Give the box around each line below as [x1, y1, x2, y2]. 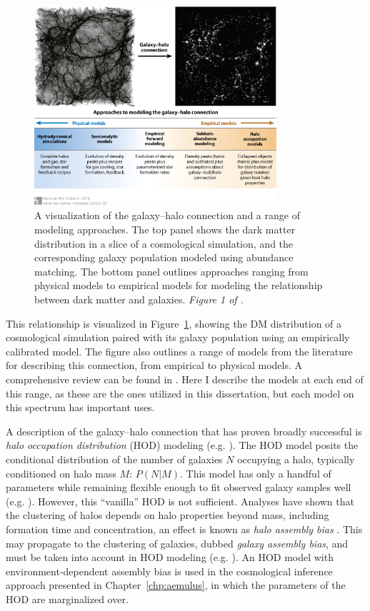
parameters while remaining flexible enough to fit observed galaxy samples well [6, 480, 351, 495]
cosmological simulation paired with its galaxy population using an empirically [6, 330, 350, 345]
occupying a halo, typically [237, 451, 355, 466]
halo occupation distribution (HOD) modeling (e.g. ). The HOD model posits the [6, 438, 359, 453]
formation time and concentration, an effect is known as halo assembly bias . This [6, 521, 363, 536]
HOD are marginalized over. [6, 591, 129, 606]
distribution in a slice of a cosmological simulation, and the [34, 236, 294, 251]
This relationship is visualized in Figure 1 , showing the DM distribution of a [6, 315, 342, 330]
